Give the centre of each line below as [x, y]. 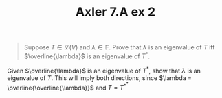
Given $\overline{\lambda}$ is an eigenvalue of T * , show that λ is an [104, 70]
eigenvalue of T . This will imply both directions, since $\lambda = [100, 78]
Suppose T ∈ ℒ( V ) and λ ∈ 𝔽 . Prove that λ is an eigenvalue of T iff [119, 47]
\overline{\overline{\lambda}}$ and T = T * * [68, 86]
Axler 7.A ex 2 [115, 12]
